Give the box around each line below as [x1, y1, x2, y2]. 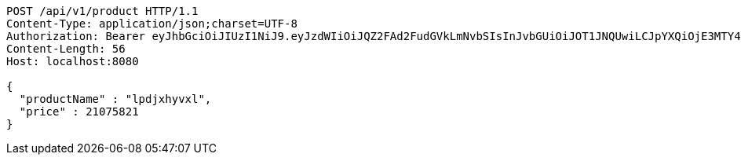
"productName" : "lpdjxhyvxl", [19, 93, 212, 105]
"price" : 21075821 [19, 105, 139, 118]
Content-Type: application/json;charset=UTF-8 [6, 17, 297, 30]
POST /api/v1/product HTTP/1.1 [6, 5, 199, 17]
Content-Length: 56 [6, 42, 126, 55]
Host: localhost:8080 [6, 55, 139, 68]
